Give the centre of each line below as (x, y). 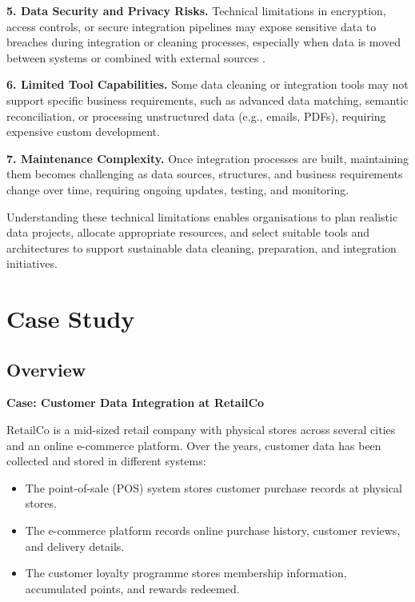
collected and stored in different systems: (106, 461)
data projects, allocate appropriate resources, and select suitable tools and (188, 232)
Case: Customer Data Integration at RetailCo (136, 403)
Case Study (71, 319)
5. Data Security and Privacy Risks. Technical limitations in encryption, (196, 10)
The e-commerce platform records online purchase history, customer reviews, (213, 530)
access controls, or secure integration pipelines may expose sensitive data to (192, 26)
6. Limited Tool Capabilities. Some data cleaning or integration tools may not (207, 84)
